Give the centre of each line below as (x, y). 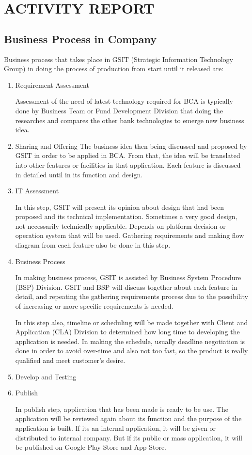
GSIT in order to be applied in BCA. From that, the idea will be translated (128, 155)
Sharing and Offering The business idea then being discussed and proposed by (131, 146)
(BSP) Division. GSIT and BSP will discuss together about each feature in (126, 287)
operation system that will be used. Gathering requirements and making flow (130, 235)
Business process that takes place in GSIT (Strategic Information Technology (118, 59)
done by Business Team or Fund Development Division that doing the (119, 110)
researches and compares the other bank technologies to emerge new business (130, 120)
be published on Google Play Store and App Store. (91, 447)
